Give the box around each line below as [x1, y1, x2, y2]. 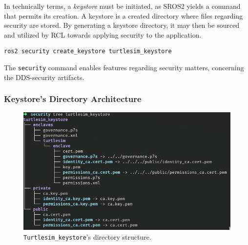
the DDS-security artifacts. [4, 72, 84, 82]
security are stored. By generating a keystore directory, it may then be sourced [4, 20, 240, 30]
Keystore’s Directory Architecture [4, 93, 142, 105]
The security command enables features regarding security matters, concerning [4, 62, 244, 72]
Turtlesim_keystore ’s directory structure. [23, 231, 151, 242]
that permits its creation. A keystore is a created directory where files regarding [4, 10, 243, 20]
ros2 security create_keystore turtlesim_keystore [4, 48, 172, 55]
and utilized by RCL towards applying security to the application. [4, 29, 202, 40]
